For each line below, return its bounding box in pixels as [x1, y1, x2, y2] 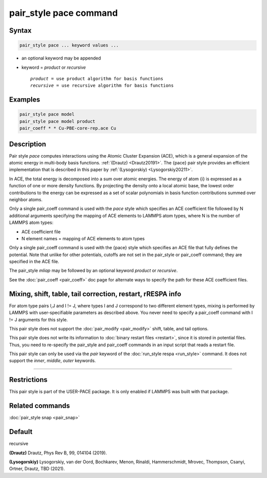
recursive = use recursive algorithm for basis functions [30, 83, 174, 89]
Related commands [9, 402, 70, 410]
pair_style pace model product [19, 118, 96, 124]
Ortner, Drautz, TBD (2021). [9, 466, 65, 472]
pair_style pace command [9, 7, 118, 18]
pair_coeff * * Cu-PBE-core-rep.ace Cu [19, 125, 116, 131]
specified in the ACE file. [9, 259, 59, 265]
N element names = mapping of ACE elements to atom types [21, 235, 145, 241]
